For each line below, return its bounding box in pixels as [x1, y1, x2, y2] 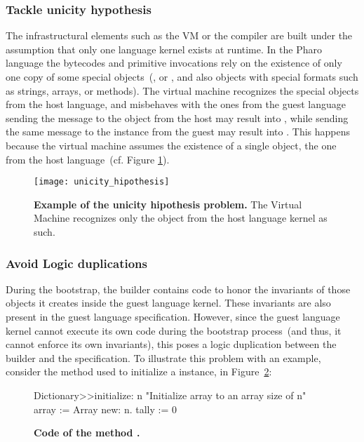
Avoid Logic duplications [6, 254, 147, 272]
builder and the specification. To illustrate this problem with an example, [6, 350, 321, 365]
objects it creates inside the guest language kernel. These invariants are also [6, 295, 331, 310]
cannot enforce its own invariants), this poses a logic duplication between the [6, 337, 337, 351]
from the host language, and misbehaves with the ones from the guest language [6, 97, 346, 112]
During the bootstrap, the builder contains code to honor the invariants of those [6, 281, 351, 296]
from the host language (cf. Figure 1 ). [6, 152, 170, 166]
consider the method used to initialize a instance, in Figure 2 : [6, 364, 272, 379]
